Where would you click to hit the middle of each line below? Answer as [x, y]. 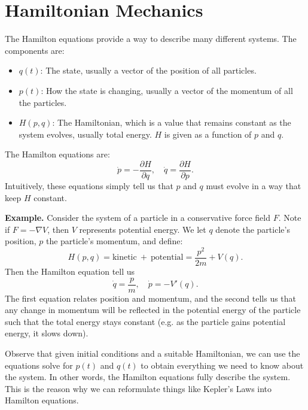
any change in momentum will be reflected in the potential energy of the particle [153, 310]
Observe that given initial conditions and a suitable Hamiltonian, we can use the [153, 353]
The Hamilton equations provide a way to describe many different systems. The [151, 39]
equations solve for [39, 365]
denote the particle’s [253, 229]
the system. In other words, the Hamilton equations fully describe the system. [148, 377]
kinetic [124, 258]
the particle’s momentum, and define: [114, 241]
